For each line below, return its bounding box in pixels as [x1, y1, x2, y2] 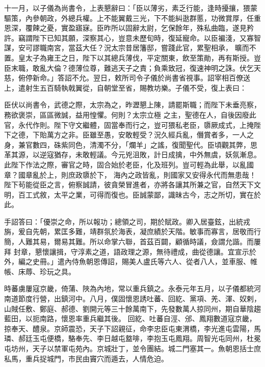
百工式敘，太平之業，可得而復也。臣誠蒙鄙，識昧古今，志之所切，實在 [18, 189, 254, 200]
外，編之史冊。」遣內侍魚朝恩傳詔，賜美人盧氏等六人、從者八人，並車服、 [4, 256, 250, 267]
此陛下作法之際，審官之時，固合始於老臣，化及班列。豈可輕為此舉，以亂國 [4, 159, 254, 170]
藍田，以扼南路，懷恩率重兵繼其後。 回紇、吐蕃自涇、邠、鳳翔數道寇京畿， [4, 313, 256, 324]
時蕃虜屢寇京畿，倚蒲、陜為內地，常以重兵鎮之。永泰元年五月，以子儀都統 [4, 283, 254, 294]
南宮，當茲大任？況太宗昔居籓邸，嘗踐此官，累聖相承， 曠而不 [46, 42, 256, 53]
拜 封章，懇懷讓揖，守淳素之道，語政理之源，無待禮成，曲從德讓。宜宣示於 [4, 246, 256, 257]
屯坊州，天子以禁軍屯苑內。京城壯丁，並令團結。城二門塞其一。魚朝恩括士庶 [4, 343, 261, 353]
